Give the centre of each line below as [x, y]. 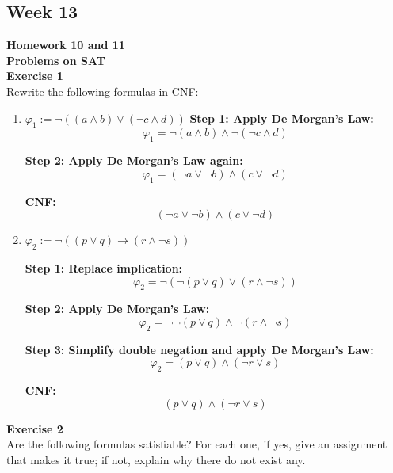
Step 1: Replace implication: [104, 267]
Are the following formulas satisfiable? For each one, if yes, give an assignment [197, 444]
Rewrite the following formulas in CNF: [103, 91]
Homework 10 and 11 [66, 45]
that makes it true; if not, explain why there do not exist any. [156, 459]
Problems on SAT [56, 60]
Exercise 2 [35, 428]
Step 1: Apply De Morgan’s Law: [282, 118]
